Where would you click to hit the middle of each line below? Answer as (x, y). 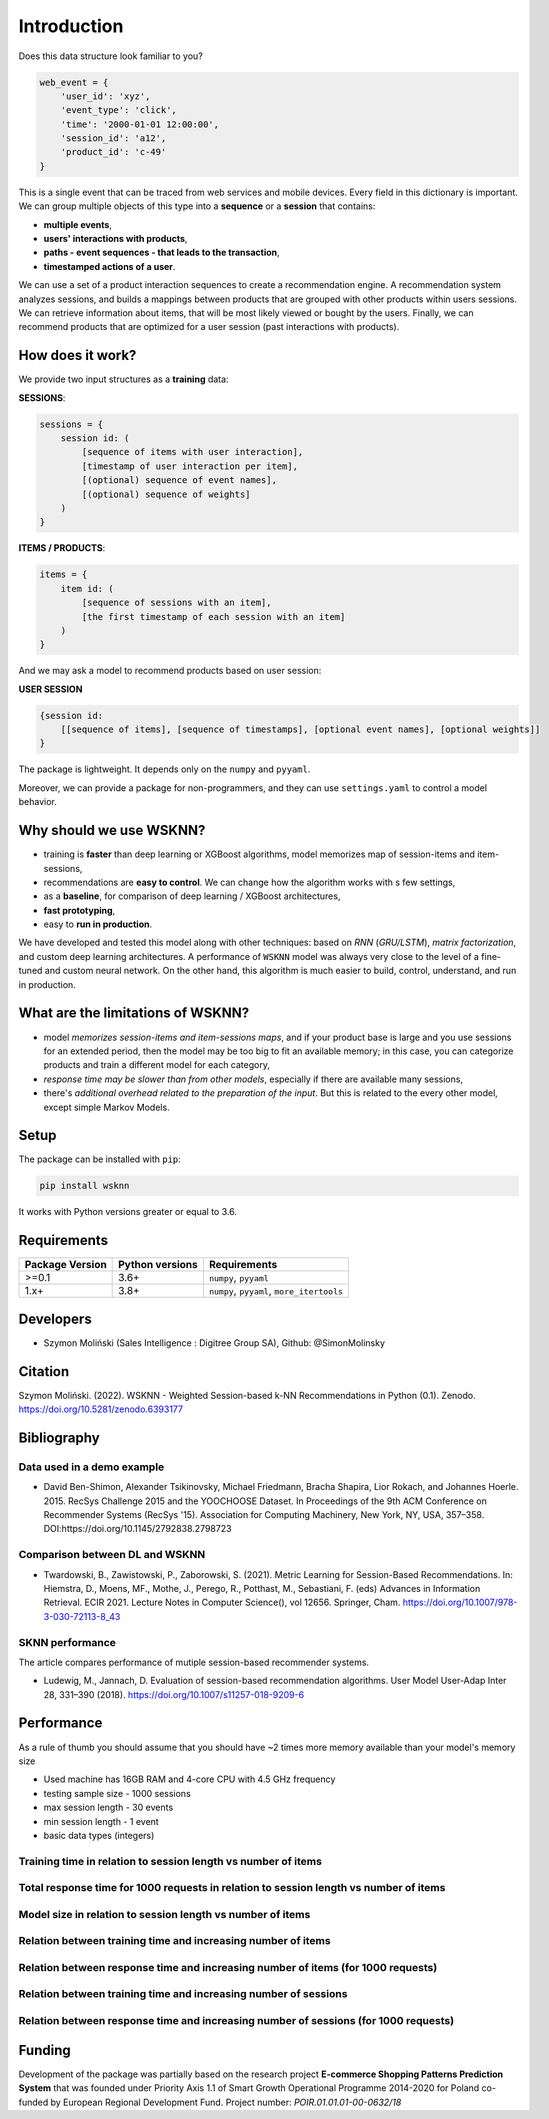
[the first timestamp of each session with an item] (213, 616)
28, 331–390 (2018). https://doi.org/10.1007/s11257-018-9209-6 (174, 1694)
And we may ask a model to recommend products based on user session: (170, 671)
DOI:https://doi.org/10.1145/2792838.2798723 (137, 1529)
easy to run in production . (98, 924)
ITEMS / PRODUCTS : (62, 548)
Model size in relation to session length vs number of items (164, 1914)
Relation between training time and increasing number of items (174, 1941)
